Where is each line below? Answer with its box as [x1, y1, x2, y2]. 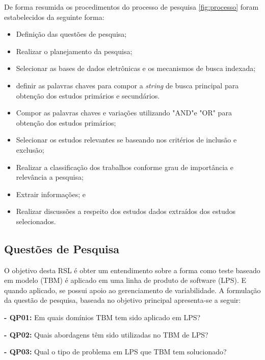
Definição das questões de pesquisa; [16, 29, 127, 39]
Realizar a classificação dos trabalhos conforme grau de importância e [16, 161, 233, 172]
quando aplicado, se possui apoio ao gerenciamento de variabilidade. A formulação [4, 284, 261, 295]
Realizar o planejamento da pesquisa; [16, 45, 132, 56]
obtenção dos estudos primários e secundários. [16, 90, 160, 101]
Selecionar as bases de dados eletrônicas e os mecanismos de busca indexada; [16, 63, 256, 74]
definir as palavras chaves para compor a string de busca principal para [16, 80, 239, 90]
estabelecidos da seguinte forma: [4, 11, 104, 22]
